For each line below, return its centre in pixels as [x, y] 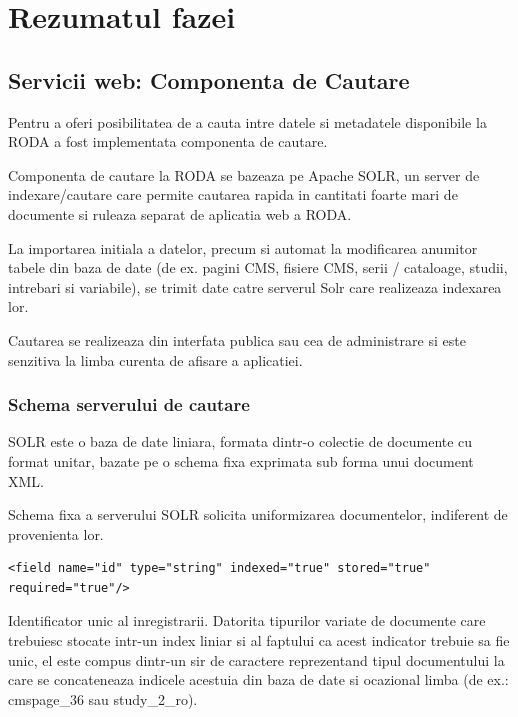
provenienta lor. [56, 533]
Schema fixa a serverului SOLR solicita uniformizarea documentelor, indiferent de [258, 514]
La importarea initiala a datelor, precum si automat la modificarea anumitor [243, 247]
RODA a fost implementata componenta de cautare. [168, 141]
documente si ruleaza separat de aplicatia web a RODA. [180, 213]
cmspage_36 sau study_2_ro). [103, 698]
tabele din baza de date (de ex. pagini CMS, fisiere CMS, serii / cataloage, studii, [258, 267]
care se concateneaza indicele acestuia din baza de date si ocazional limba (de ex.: [258, 679]
